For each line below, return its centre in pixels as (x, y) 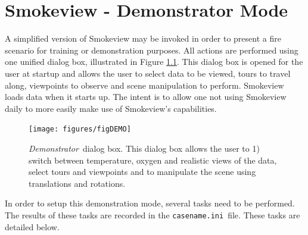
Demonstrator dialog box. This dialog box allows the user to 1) (144, 148)
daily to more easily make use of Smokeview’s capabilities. (111, 108)
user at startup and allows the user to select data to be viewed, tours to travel (148, 73)
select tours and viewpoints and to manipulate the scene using (142, 172)
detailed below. (32, 226)
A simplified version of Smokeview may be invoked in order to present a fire (143, 38)
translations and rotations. (77, 183)
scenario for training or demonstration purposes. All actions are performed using (152, 50)
